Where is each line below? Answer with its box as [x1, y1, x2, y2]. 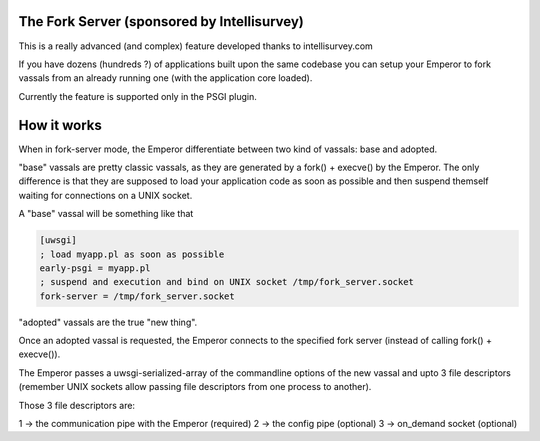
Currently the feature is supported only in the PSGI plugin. [18, 90, 257, 102]
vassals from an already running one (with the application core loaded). [18, 72, 313, 84]
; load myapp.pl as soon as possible [39, 248, 225, 260]
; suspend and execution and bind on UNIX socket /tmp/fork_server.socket [39, 276, 415, 288]
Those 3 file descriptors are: [18, 399, 135, 411]
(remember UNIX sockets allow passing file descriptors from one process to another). [18, 381, 372, 393]
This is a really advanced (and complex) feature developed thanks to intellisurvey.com [18, 40, 374, 52]
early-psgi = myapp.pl [39, 262, 151, 274]
